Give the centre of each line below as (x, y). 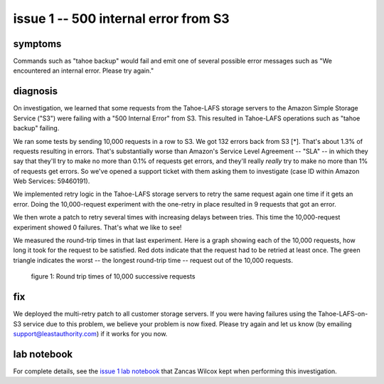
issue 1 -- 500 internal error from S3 (122, 19)
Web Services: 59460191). (52, 181)
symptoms (37, 44)
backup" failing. (36, 128)
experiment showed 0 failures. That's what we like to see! (97, 227)
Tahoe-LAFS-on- (343, 314)
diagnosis (36, 92)
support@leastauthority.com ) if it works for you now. (90, 333)
